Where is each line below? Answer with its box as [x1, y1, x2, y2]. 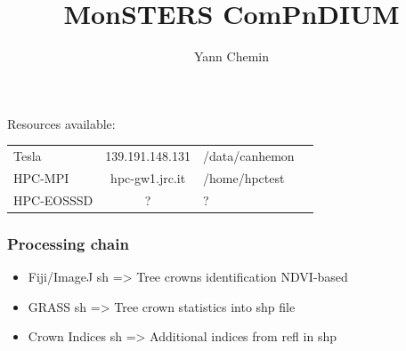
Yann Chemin [193, 47, 269, 66]
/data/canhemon [202, 147, 295, 165]
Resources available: [7, 114, 116, 132]
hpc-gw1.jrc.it [110, 168, 186, 187]
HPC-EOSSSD [13, 190, 93, 209]
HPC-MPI [13, 168, 69, 187]
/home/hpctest [202, 168, 285, 187]
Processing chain [7, 232, 129, 254]
